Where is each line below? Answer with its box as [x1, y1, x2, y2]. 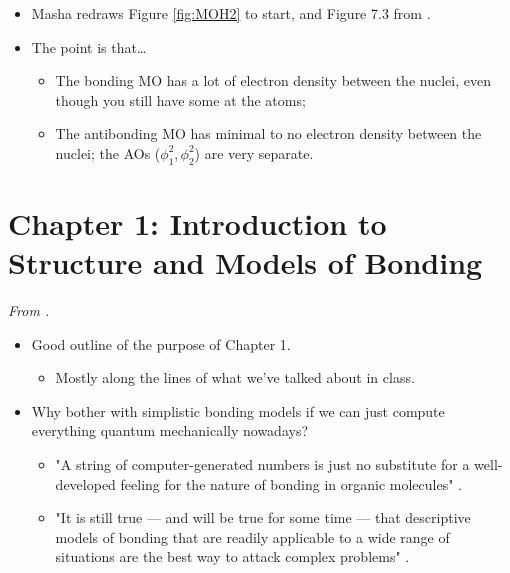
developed [55, 473, 116, 494]
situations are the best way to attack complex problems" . [55, 546, 410, 567]
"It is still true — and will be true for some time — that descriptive [55, 507, 471, 528]
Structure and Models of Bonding [8, 242, 483, 283]
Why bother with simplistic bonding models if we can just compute [31, 400, 445, 421]
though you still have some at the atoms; [55, 89, 306, 110]
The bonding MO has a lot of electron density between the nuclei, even [55, 70, 491, 91]
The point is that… [31, 36, 147, 57]
